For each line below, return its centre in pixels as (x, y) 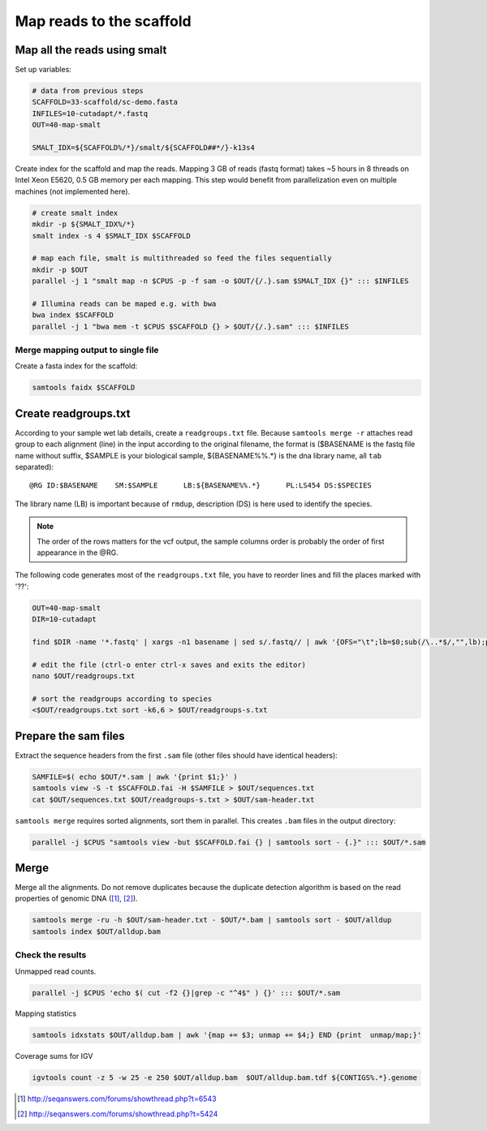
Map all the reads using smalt (91, 50)
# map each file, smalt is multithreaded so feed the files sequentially (182, 258)
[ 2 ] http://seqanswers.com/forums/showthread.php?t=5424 (118, 1114)
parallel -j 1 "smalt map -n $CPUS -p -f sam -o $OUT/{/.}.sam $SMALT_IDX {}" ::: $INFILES (220, 281)
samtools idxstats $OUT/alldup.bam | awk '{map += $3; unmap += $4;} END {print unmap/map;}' (227, 1035)
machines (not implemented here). (73, 191)
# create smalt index (75, 213)
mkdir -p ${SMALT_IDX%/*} (84, 224)
